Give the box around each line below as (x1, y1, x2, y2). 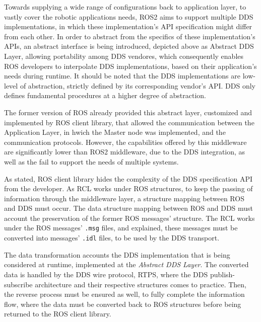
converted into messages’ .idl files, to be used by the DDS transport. (4, 232, 220, 243)
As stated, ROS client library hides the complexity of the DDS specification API (4, 173, 253, 184)
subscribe (4, 279, 33, 289)
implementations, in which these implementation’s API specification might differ (4, 21, 252, 32)
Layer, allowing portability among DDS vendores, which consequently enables (4, 50, 244, 61)
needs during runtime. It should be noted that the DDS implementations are (4, 70, 240, 81)
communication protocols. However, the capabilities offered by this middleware (4, 136, 247, 147)
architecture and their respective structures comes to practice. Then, (35, 279, 247, 289)
